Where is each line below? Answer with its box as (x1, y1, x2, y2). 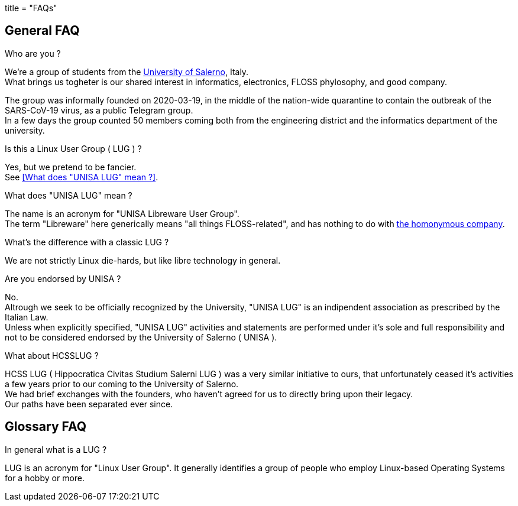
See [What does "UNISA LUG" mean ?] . (5, 171, 158, 182)
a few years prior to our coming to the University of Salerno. (5, 378, 239, 389)
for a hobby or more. (5, 472, 85, 483)
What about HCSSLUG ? (5, 350, 99, 361)
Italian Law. (5, 312, 48, 322)
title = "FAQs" (5, 3, 57, 13)
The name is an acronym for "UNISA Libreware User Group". (5, 208, 239, 219)
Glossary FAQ (5, 419, 87, 434)
